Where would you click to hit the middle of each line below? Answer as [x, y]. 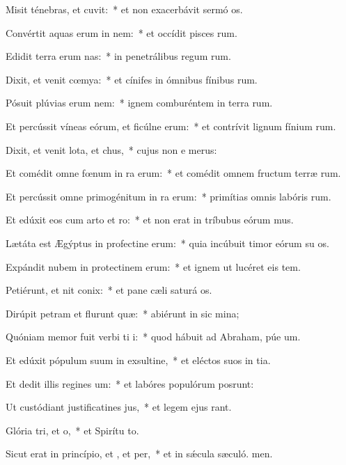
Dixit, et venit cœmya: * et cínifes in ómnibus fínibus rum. [132, 79]
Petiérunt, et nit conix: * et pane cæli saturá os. [109, 290]
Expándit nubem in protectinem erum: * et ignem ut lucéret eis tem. [153, 266]
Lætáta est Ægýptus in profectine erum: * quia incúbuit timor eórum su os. [167, 243]
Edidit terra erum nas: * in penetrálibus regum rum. [118, 56]
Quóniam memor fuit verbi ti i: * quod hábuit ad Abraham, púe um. [153, 337]
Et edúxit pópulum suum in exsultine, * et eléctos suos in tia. [138, 360]
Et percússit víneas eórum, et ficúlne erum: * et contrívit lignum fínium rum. [171, 126]
